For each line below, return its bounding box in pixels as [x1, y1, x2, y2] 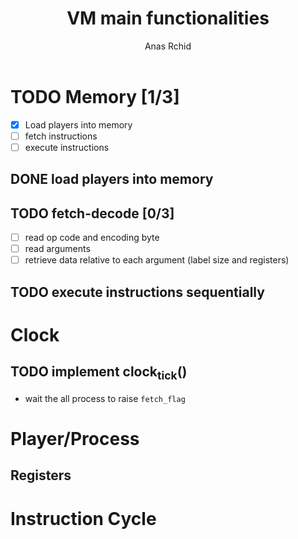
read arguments [24, 243, 91, 255]
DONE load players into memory [10, 171, 214, 188]
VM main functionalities [66, 7, 270, 30]
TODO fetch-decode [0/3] [10, 205, 175, 222]
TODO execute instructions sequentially [10, 283, 265, 301]
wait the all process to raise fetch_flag [24, 392, 186, 404]
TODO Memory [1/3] [10, 85, 180, 108]
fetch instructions [24, 130, 98, 142]
